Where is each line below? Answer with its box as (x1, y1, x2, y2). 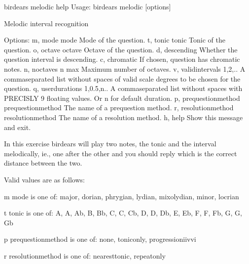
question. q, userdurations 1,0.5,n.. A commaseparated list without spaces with (4, 83, 243, 93)
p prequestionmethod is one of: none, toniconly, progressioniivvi (4, 234, 196, 244)
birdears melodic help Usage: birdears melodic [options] (4, 1, 171, 11)
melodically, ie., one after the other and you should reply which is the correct (4, 148, 237, 158)
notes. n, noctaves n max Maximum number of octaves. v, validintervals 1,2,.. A (4, 63, 246, 74)
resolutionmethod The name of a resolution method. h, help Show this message (4, 112, 243, 122)
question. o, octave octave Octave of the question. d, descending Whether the (4, 44, 238, 54)
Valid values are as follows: (4, 174, 85, 184)
